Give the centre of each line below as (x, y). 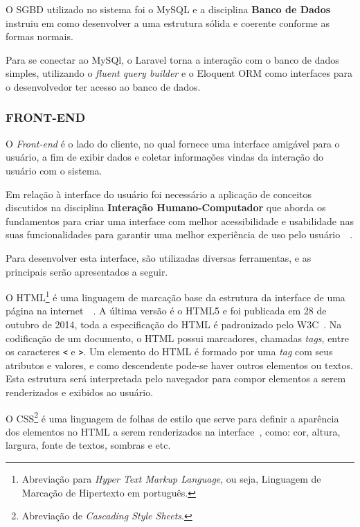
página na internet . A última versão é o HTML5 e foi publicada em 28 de (166, 311)
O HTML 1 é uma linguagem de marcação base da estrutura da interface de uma (175, 296)
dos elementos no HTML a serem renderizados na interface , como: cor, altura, (173, 431)
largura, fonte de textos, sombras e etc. (88, 445)
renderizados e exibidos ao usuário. (80, 392)
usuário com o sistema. (54, 170)
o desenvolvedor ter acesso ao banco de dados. (103, 86)
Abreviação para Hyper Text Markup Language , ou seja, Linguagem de (171, 479)
